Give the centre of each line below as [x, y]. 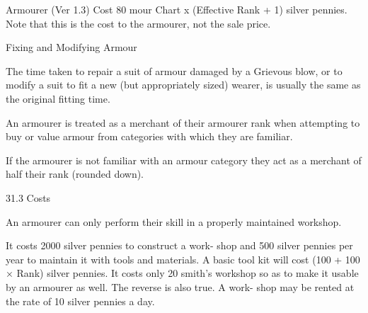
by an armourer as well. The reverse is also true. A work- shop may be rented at [180, 286]
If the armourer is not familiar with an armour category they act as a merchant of [184, 160]
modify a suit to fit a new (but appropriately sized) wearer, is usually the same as [183, 85]
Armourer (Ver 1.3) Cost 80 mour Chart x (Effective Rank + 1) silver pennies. [177, 9]
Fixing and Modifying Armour [71, 47]
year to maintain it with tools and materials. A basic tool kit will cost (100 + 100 [183, 259]
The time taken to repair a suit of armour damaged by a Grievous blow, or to [174, 70]
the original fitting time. [58, 98]
